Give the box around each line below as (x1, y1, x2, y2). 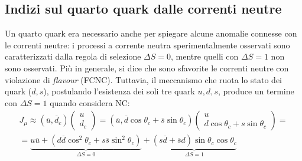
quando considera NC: (50, 96, 130, 109)
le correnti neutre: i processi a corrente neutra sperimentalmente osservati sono (5, 38, 290, 51)
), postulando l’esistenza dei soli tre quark (43, 85, 195, 97)
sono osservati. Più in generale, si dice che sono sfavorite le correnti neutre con (5, 61, 289, 74)
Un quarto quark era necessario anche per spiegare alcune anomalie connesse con (5, 27, 297, 40)
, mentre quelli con (170, 50, 239, 63)
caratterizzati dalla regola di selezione (5, 50, 141, 63)
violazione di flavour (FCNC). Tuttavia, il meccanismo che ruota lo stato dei (5, 73, 282, 86)
